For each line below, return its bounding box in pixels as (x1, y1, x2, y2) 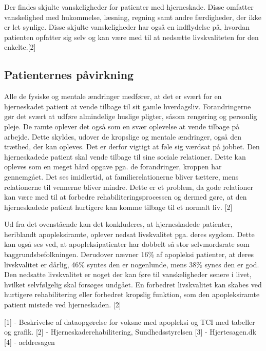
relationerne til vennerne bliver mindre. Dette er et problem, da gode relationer (4, 181, 254, 192)
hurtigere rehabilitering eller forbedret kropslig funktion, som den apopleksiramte (4, 289, 260, 300)
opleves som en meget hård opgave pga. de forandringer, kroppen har (4, 161, 222, 172)
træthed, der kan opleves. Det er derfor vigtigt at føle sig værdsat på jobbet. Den (4, 141, 260, 152)
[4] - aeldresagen (4, 336, 55, 347)
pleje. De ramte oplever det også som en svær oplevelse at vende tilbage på (4, 121, 240, 131)
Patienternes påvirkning (4, 67, 134, 83)
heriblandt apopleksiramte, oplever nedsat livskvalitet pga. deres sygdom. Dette (4, 228, 255, 239)
